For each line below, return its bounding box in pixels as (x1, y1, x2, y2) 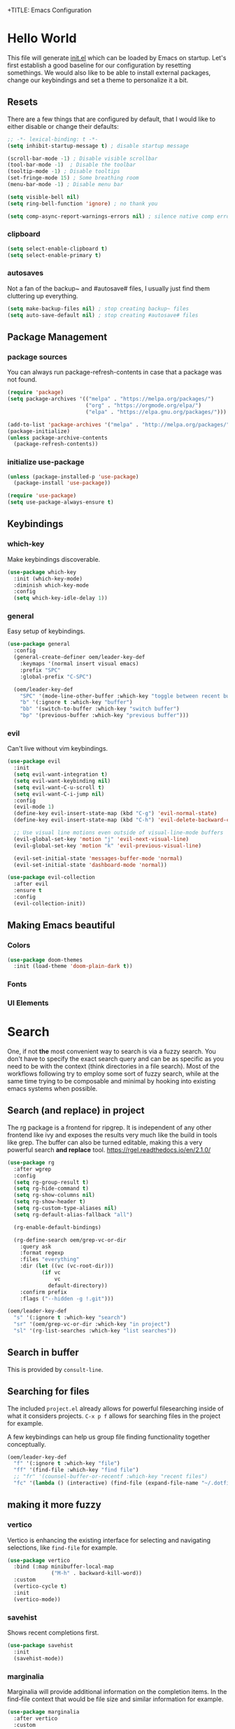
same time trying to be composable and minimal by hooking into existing (7, 1077, 216, 1085)
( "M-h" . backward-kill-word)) (51, 1570, 142, 1577)
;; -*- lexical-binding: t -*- (7, 136, 99, 143)
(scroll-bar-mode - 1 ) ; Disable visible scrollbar (7, 155, 158, 162)
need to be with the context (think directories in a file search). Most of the (7, 1062, 220, 1071)
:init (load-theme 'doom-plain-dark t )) (13, 963, 133, 970)
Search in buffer (7, 1347, 79, 1359)
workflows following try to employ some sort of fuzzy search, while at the (7, 1069, 219, 1078)
